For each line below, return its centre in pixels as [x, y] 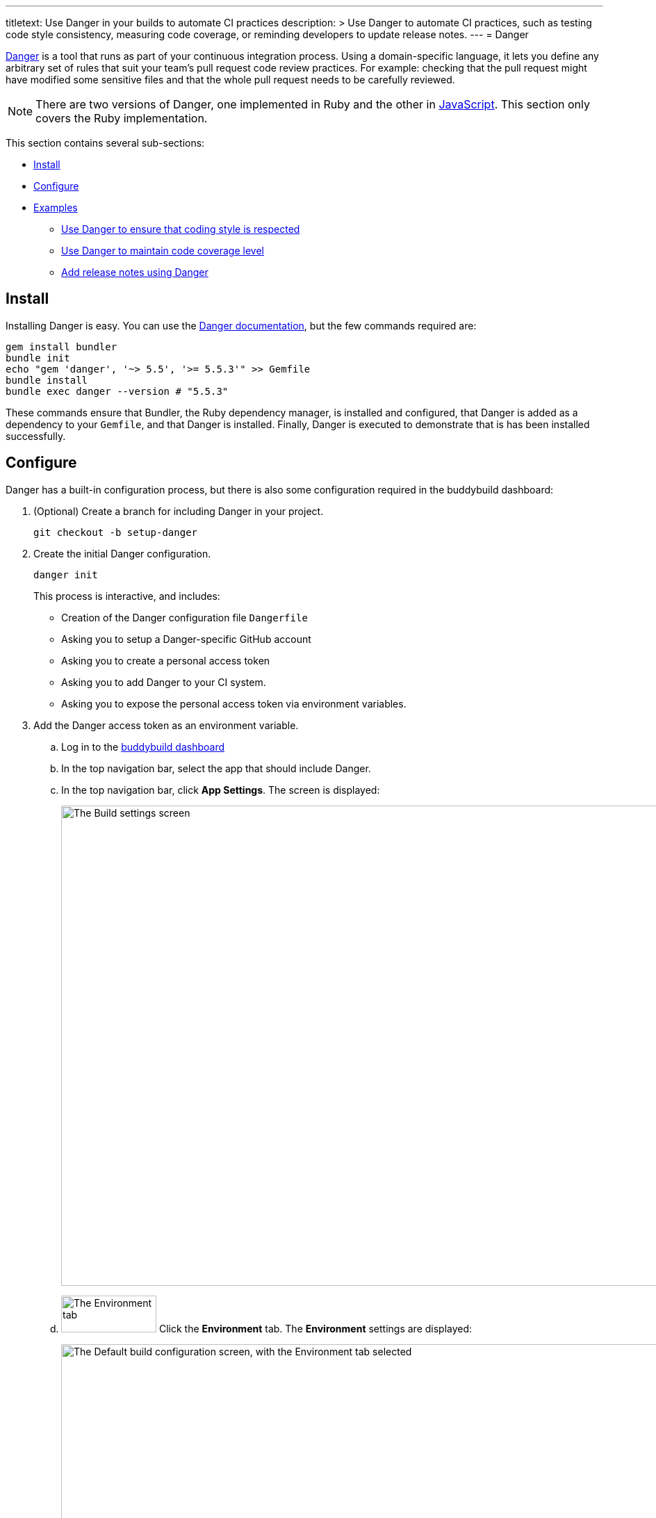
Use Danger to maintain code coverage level [163, 251]
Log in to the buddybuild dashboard [143, 746]
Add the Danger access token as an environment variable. [166, 725]
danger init [66, 574]
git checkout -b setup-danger [116, 532]
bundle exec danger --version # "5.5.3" [117, 391]
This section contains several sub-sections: [105, 143]
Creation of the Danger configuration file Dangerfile [184, 617]
